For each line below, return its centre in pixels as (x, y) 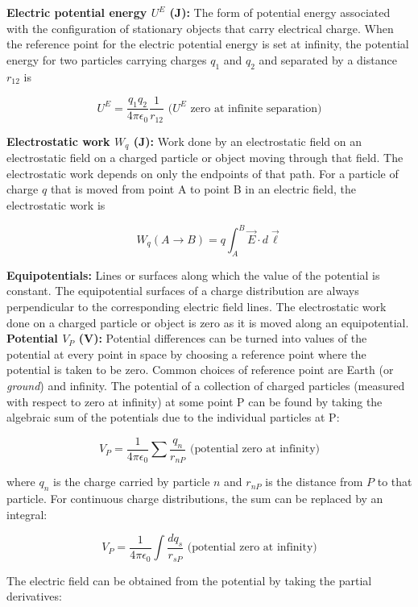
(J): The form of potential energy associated (280, 12)
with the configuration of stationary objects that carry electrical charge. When (200, 28)
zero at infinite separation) (256, 108)
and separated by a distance (328, 59)
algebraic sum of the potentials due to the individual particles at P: (173, 417)
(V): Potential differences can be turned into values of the (223, 338)
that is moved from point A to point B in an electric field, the (203, 189)
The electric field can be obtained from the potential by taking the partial (189, 580)
